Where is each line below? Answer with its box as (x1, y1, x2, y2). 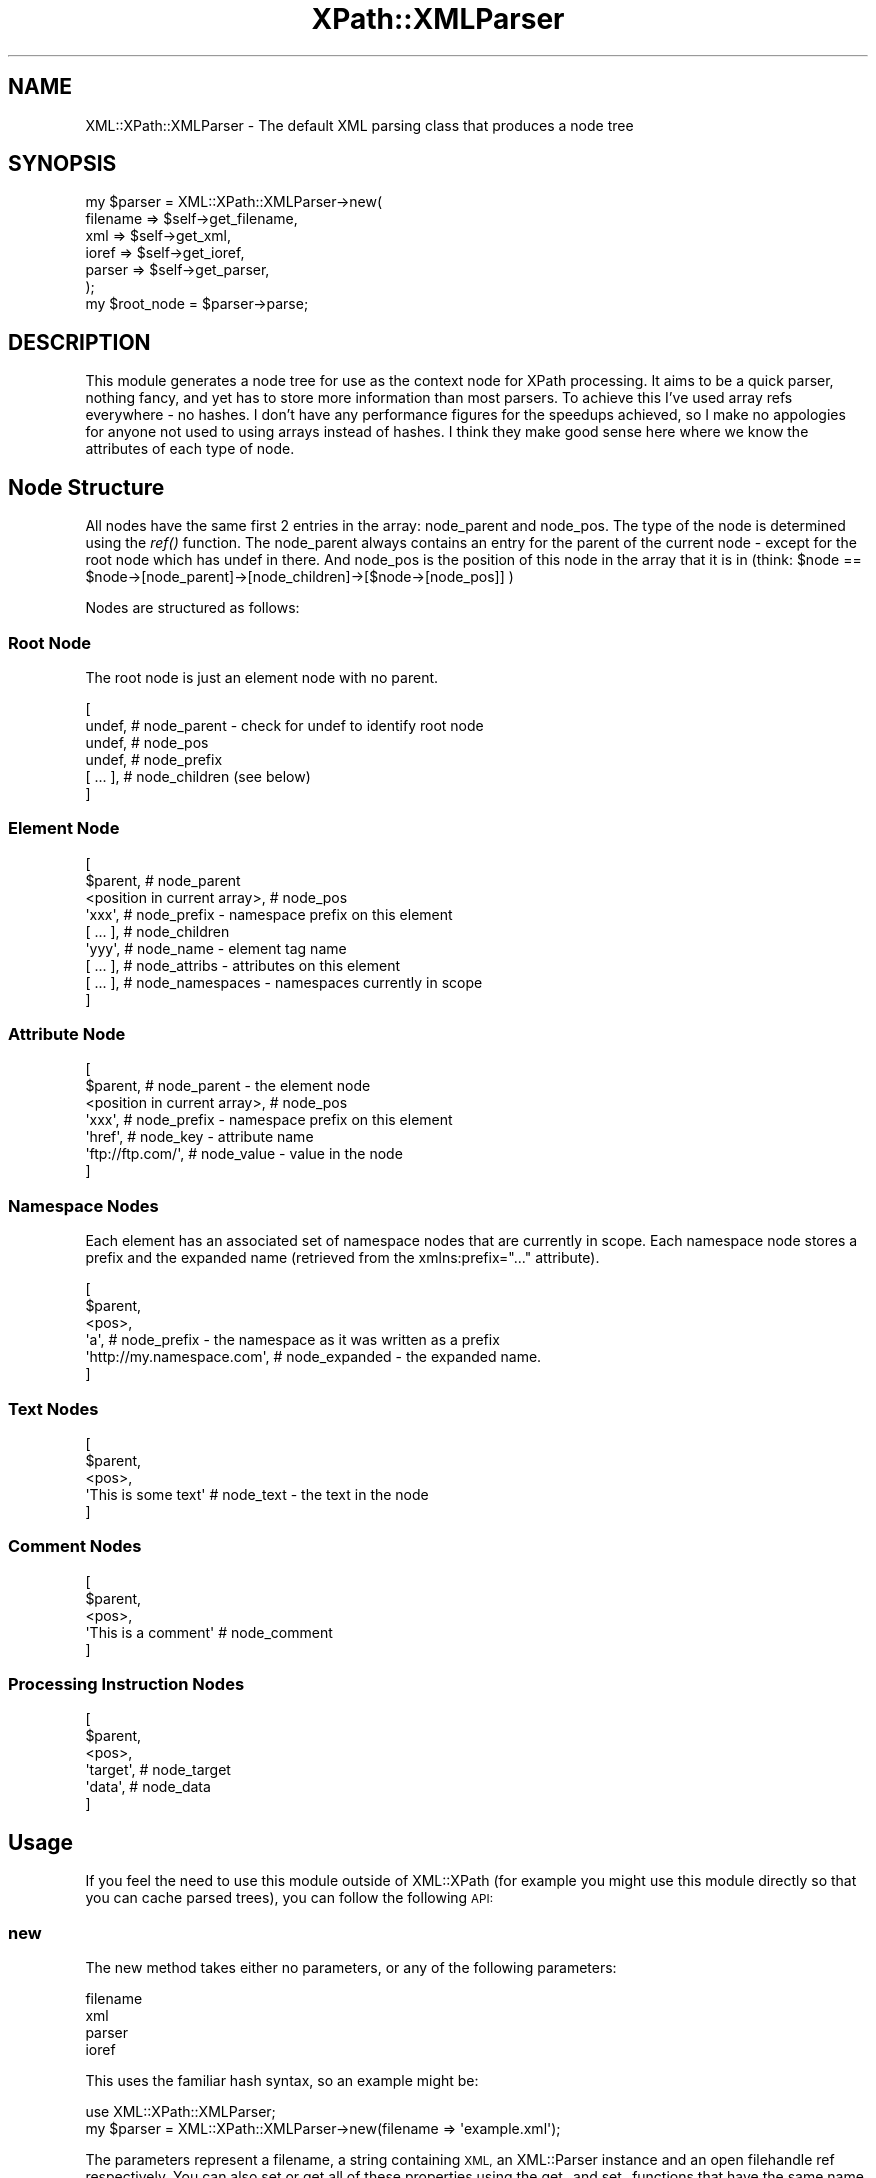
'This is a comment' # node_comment (85, 1623, 333, 1641)
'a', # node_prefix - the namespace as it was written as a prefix (85, 1331, 500, 1349)
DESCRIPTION (8, 329, 151, 355)
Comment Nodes (8, 1536, 142, 1557)
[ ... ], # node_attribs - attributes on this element (85, 956, 401, 974)
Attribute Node (8, 1024, 126, 1044)
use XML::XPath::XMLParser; (85, 2102, 276, 2120)
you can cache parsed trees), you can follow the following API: (85, 1889, 494, 1907)
